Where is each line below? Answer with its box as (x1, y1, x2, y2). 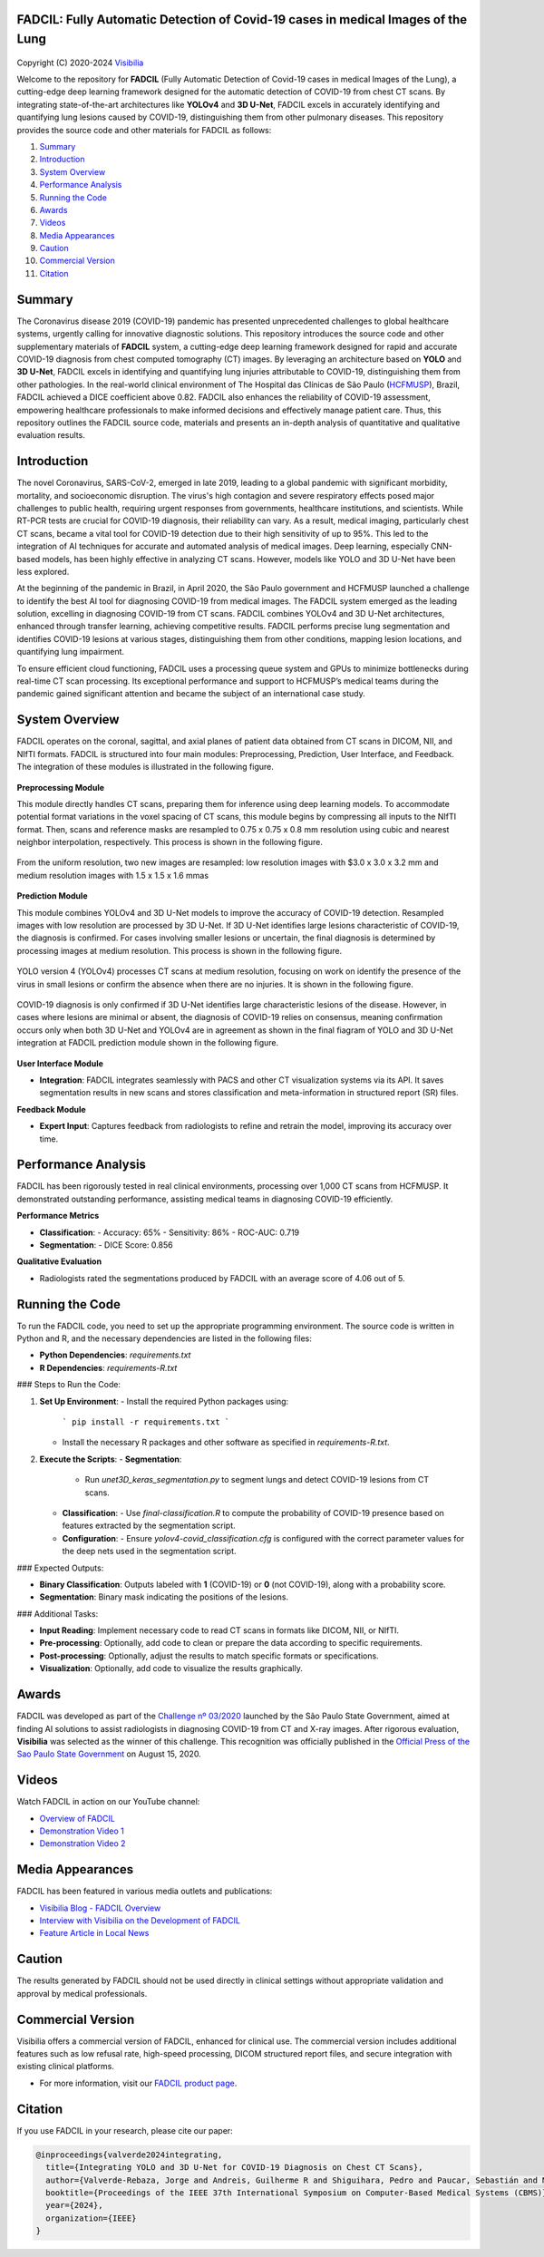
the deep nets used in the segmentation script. (62, 1546, 237, 1557)
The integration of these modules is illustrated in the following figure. (16, 762, 274, 773)
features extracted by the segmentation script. (62, 1520, 236, 1532)
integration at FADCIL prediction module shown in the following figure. (16, 1037, 279, 1048)
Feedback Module (16, 1104, 86, 1114)
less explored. (16, 566, 70, 577)
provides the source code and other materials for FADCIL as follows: (16, 124, 272, 135)
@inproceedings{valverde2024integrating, (35, 2149, 223, 2160)
